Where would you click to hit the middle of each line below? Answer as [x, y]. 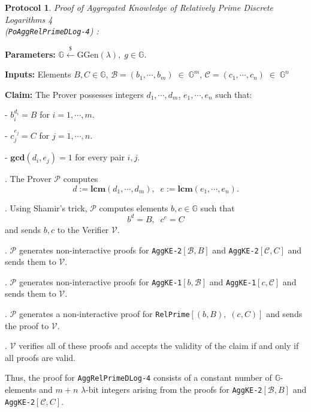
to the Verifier [83, 229]
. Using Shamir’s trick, [46, 208]
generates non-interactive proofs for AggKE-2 [100, 250]
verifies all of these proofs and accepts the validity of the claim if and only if [159, 346]
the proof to [27, 325]
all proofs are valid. [40, 357]
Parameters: [30, 54]
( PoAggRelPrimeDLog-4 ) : [52, 31]
